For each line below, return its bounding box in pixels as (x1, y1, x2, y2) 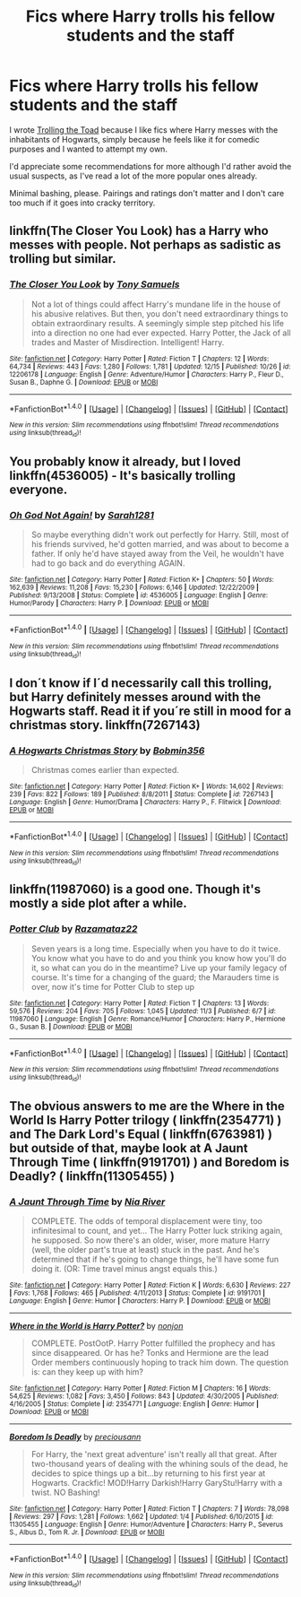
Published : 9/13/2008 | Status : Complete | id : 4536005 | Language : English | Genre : (9, 591, 269, 600)
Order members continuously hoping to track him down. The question (30, 1357, 289, 1368)
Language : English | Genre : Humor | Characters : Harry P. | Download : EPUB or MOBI (9, 1297, 271, 1306)
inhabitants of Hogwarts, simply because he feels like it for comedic (9, 134, 260, 144)
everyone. (9, 482, 68, 497)
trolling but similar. (9, 251, 116, 266)
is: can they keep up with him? (30, 1367, 144, 1377)
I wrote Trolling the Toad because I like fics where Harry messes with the (9, 124, 279, 135)
